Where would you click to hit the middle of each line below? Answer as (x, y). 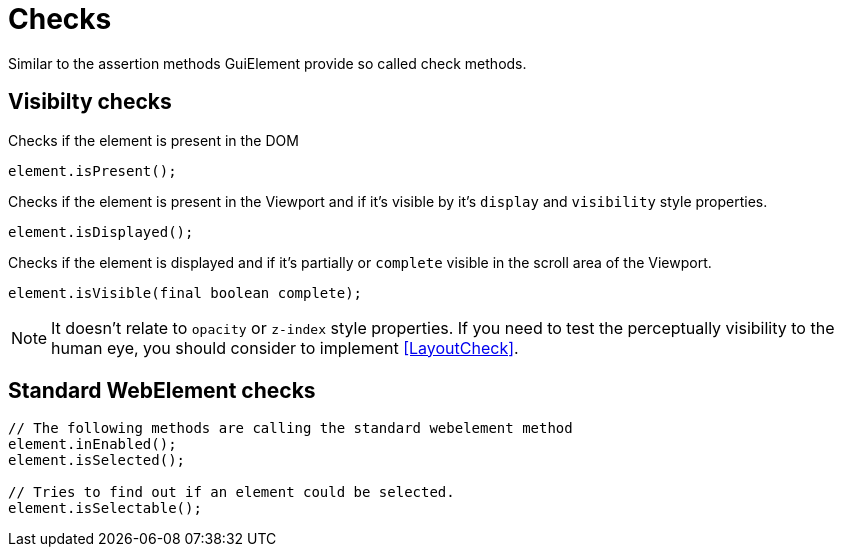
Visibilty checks (90, 102)
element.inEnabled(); (92, 444)
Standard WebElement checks (162, 391)
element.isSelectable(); (105, 508)
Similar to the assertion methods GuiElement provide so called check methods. (267, 63)
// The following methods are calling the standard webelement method (290, 428)
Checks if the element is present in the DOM (153, 140)
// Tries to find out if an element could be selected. (231, 492)
